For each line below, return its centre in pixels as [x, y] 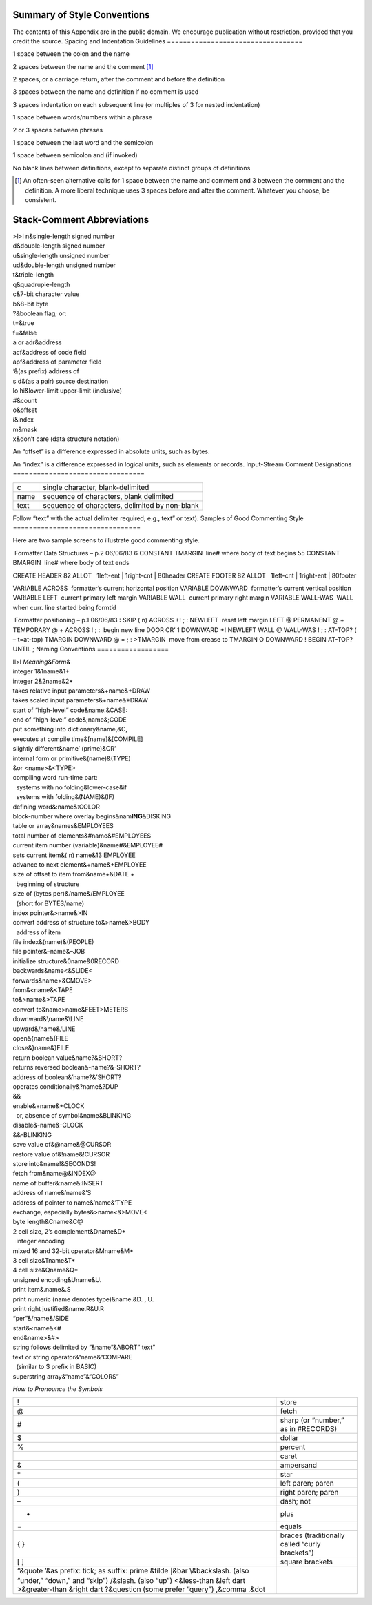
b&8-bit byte [31, 304]
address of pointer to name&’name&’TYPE [72, 1202]
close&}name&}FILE [41, 1048]
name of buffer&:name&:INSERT [58, 1183]
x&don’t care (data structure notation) [66, 439]
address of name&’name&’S [52, 1193]
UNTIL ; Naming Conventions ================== [91, 649]
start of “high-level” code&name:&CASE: [70, 710]
